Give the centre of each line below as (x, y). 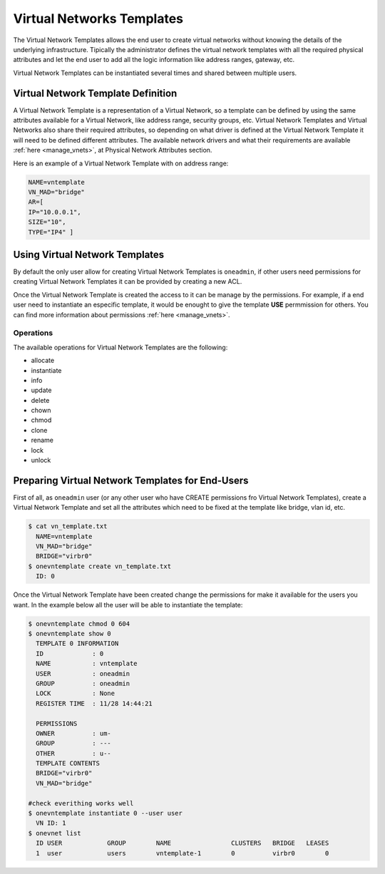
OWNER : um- (74, 733)
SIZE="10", (47, 222)
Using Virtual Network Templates (89, 254)
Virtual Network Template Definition (95, 93)
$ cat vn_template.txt (68, 526)
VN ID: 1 (51, 823)
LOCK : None (76, 694)
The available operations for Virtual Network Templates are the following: (120, 347)
